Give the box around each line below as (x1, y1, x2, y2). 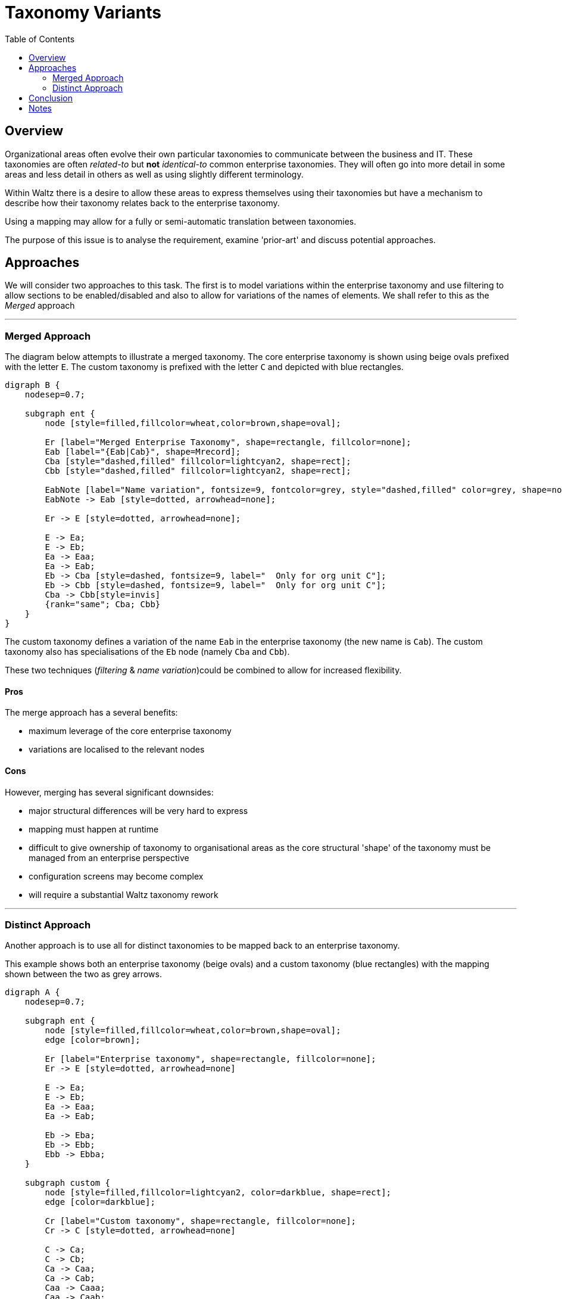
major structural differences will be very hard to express (29, 805, 248, 816)
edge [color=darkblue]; (45, 1197, 155, 1207)
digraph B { (5, 380, 60, 390)
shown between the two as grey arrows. (5, 969, 162, 980)
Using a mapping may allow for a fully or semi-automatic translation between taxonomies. (5, 216, 357, 226)
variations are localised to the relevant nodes (29, 744, 205, 755)
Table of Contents (5, 33, 75, 44)
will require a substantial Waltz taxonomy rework (29, 889, 218, 900)
